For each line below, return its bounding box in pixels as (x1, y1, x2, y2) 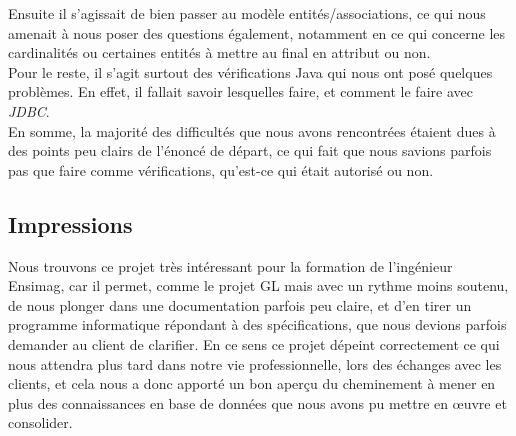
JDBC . (8, 100, 50, 121)
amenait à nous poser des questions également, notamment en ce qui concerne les (8, 22, 506, 43)
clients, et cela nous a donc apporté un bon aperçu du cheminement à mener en (8, 373, 496, 394)
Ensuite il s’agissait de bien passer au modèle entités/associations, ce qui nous (8, 3, 486, 23)
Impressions (8, 208, 133, 239)
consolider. (8, 412, 73, 433)
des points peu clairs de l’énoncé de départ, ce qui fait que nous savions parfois (8, 140, 492, 161)
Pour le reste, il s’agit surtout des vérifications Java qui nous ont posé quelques (8, 61, 493, 82)
